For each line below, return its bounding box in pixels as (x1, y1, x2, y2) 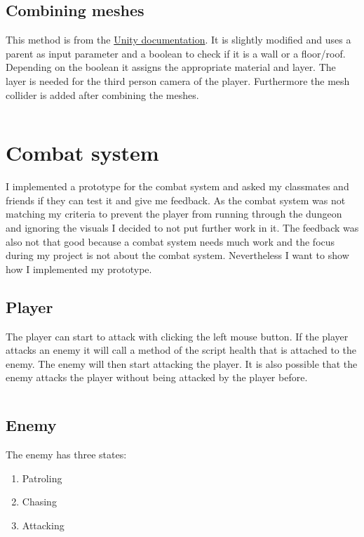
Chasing (22, 494, 57, 509)
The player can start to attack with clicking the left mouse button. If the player (6, 329, 349, 343)
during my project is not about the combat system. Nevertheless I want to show (6, 248, 349, 263)
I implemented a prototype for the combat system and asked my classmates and (6, 179, 349, 194)
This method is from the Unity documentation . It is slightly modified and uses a (6, 32, 351, 47)
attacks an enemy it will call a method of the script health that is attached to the (6, 343, 356, 357)
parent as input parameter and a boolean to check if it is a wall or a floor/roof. (6, 46, 346, 60)
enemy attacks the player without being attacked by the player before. (6, 370, 308, 385)
